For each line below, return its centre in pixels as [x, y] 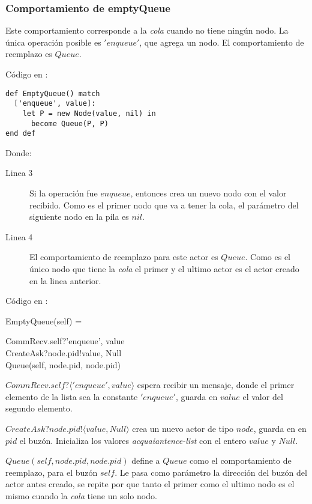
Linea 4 [19, 236]
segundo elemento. [39, 408]
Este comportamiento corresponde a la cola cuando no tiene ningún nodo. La [147, 30]
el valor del [263, 396]
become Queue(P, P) [70, 123]
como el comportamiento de [241, 460]
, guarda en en [280, 428]
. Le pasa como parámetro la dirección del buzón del [211, 472]
